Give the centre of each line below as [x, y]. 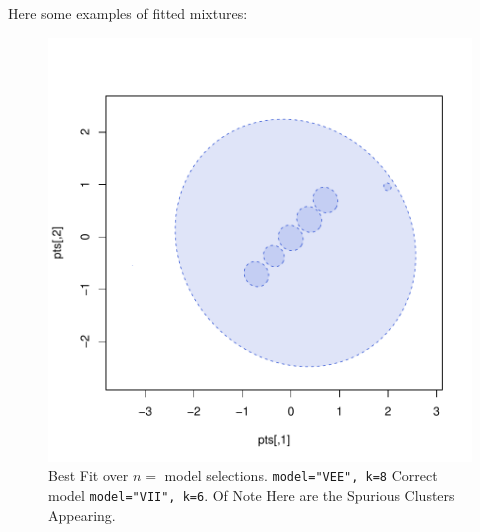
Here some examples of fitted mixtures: [128, 13]
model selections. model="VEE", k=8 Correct [301, 475]
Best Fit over [88, 475]
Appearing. [82, 514]
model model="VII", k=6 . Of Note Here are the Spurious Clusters [251, 494]
